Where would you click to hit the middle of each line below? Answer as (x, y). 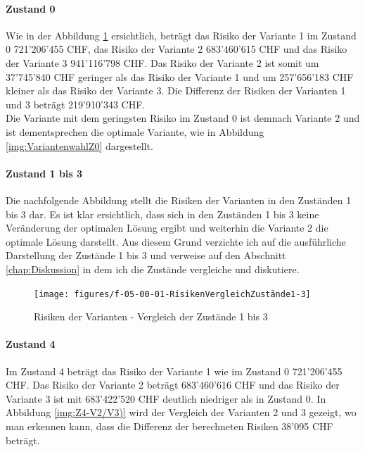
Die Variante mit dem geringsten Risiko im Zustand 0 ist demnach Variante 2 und (183, 118)
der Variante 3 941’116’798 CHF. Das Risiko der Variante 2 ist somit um (162, 62)
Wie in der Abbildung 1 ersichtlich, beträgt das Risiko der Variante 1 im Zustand (181, 35)
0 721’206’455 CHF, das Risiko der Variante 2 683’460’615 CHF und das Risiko (177, 49)
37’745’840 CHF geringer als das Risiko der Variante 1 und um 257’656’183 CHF (180, 76)
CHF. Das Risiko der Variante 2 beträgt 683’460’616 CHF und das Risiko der (173, 385)
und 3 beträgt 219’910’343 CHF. (76, 104)
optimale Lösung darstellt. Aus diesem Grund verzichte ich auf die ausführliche (176, 241)
